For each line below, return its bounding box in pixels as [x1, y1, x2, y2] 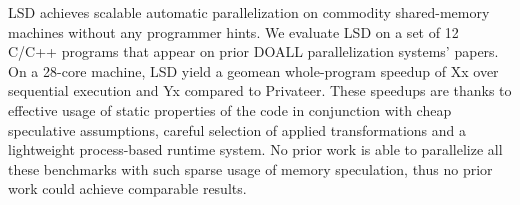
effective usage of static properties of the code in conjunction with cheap [8, 99, 452, 120]
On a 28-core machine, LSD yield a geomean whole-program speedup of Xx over [8, 60, 499, 81]
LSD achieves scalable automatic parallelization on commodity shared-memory [8, 2, 490, 22]
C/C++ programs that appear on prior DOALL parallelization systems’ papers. [8, 41, 499, 62]
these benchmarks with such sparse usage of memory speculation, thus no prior [8, 158, 493, 179]
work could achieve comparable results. [8, 178, 247, 199]
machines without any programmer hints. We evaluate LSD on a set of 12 [8, 21, 459, 42]
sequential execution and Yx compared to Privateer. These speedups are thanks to [8, 80, 512, 101]
